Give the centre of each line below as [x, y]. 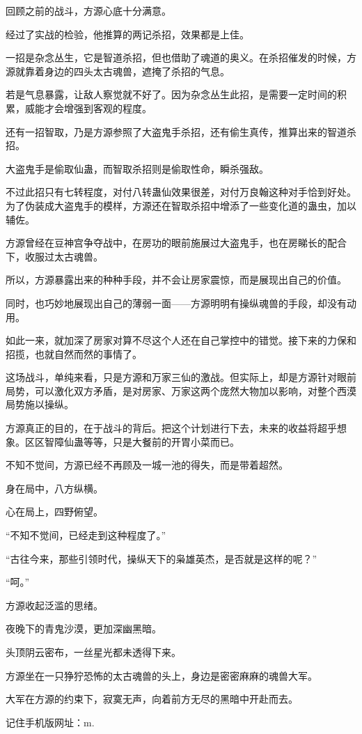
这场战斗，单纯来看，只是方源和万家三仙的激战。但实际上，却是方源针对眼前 [181, 377]
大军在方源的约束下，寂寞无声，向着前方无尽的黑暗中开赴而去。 [152, 699]
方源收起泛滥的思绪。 [54, 605]
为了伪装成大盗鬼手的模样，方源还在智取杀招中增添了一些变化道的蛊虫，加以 [181, 205]
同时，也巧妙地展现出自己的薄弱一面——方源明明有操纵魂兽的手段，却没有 [176, 303]
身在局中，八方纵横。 [54, 488]
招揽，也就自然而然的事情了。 [74, 353]
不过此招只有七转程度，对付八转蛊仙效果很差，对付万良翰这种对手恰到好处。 [181, 192]
